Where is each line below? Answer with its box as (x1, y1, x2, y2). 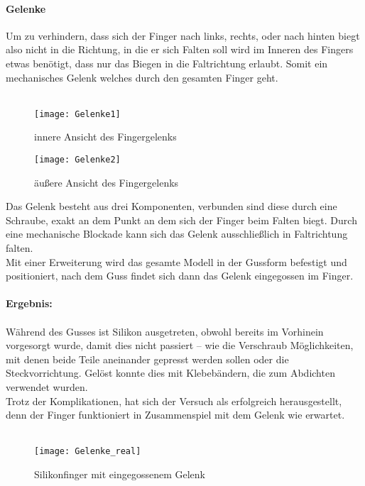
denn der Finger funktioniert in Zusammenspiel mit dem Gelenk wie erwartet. (6, 407, 345, 422)
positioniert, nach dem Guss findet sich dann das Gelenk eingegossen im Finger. (6, 268, 354, 283)
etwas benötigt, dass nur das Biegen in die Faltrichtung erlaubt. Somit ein (6, 55, 328, 70)
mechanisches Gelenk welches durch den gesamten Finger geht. (6, 70, 278, 84)
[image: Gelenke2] (34, 155, 121, 165)
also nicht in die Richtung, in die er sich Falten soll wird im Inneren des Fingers (6, 42, 354, 57)
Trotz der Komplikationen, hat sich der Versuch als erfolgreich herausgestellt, (6, 393, 342, 408)
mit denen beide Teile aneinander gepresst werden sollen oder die (6, 351, 289, 366)
